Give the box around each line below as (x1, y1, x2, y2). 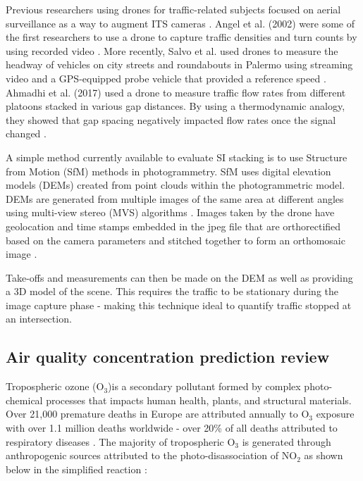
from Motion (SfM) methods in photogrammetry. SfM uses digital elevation (6, 163, 331, 178)
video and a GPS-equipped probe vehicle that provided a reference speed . (6, 70, 326, 85)
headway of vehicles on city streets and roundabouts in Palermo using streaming (6, 57, 353, 72)
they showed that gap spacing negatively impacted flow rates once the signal (6, 112, 336, 127)
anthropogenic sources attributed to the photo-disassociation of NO (6, 448, 297, 463)
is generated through (242, 434, 331, 449)
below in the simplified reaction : (6, 461, 147, 476)
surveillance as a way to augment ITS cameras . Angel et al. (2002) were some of (6, 15, 355, 30)
